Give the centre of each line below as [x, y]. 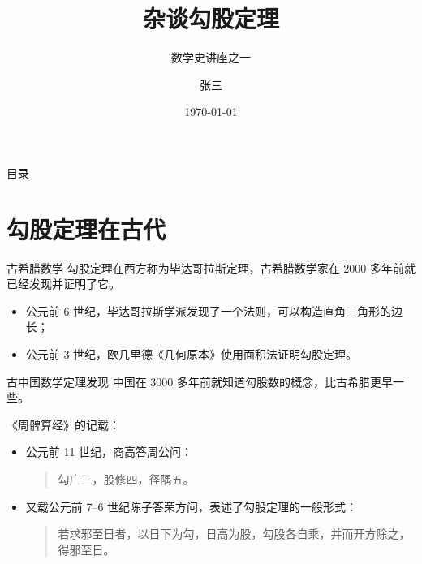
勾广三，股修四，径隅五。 [126, 478]
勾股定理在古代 [86, 228]
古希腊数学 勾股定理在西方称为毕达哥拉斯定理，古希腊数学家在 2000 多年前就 [211, 267]
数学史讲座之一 [211, 57]
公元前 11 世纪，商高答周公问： [109, 452]
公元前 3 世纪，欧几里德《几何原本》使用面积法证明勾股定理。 [192, 354]
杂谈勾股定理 [211, 18]
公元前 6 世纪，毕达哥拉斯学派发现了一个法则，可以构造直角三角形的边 [214, 310]
